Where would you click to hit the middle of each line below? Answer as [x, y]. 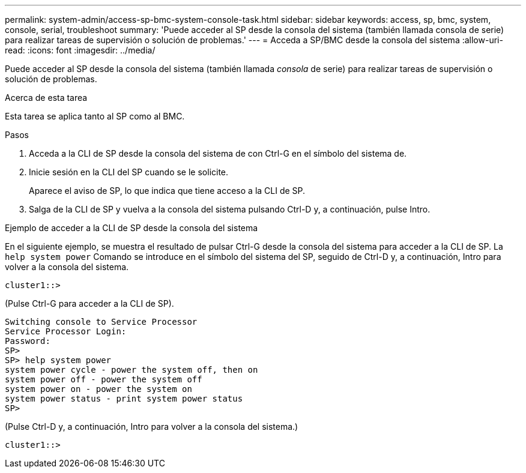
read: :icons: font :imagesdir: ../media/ [80, 50]
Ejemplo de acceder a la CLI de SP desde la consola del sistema [131, 228]
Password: [28, 341]
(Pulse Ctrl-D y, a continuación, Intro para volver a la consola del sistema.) [152, 426]
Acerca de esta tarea [46, 98]
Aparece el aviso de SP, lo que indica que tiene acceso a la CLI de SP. [167, 191]
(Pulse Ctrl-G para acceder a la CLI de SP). [89, 303]
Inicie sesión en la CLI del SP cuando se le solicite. [129, 172]
